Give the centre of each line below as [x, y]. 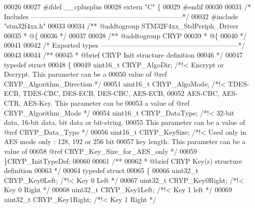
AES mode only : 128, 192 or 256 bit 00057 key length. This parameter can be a [125, 141]
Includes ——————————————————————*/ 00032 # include [121, 16]
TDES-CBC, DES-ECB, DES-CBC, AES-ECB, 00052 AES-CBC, [121, 93]
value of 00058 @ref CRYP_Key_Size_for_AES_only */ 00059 [100, 151]
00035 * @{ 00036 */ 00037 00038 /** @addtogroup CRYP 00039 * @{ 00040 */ [126, 35]
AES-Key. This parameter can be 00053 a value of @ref [106, 103]
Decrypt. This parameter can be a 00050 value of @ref [85, 74]
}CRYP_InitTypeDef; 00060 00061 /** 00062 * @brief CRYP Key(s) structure [123, 161]
